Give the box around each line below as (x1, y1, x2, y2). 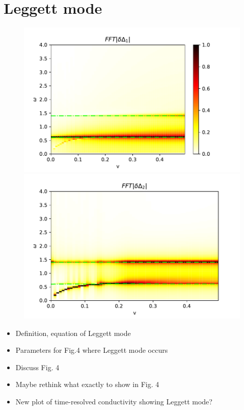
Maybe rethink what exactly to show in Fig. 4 (15, 379, 159, 390)
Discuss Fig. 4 (15, 361, 60, 372)
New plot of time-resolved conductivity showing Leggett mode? (15, 396, 212, 406)
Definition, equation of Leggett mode (15, 327, 131, 338)
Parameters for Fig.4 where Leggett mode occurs (15, 345, 168, 355)
